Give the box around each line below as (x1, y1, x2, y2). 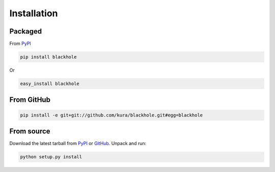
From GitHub (9, 96, 51, 104)
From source (9, 127, 50, 136)
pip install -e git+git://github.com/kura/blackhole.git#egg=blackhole (20, 112, 203, 118)
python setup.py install (20, 154, 82, 160)
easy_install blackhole (20, 81, 80, 87)
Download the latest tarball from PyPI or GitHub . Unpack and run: (9, 140, 147, 147)
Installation (9, 8, 58, 19)
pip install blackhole (20, 54, 77, 60)
